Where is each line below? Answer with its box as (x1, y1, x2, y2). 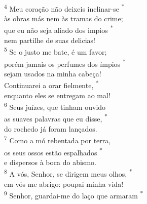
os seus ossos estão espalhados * (4, 145, 102, 157)
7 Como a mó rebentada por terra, (4, 134, 111, 145)
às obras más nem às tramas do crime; (4, 13, 123, 23)
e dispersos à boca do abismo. (4, 156, 96, 167)
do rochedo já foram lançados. (4, 123, 97, 134)
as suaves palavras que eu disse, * (4, 112, 107, 124)
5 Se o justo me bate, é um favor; (4, 45, 107, 57)
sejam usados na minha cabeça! (4, 68, 101, 78)
